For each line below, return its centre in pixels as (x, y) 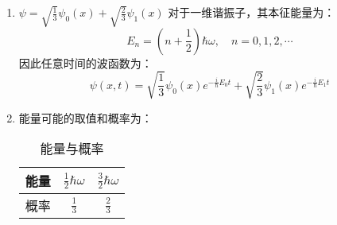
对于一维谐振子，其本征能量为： (252, 12)
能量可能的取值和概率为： (85, 117)
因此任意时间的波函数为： (85, 62)
